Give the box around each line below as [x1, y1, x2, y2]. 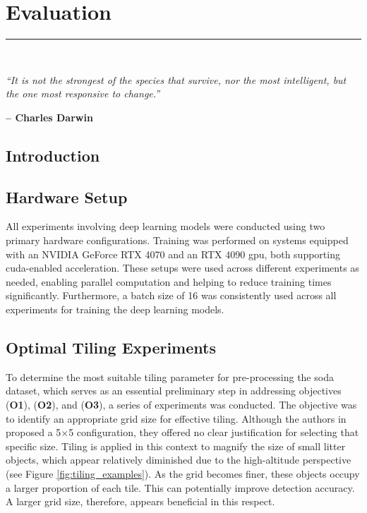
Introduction [6, 144, 100, 166]
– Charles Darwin [6, 109, 93, 124]
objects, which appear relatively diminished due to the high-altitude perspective [6, 452, 351, 467]
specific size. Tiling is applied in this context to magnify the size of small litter [6, 438, 346, 453]
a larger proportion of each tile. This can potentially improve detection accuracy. [6, 480, 355, 495]
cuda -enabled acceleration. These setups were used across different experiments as [6, 260, 359, 275]
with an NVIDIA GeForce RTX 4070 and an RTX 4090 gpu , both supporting [6, 246, 340, 261]
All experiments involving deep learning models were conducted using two [6, 219, 325, 234]
